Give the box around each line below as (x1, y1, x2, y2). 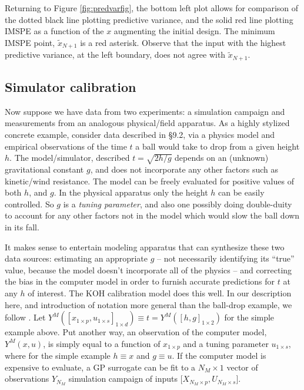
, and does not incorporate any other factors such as (90, 163, 279, 176)
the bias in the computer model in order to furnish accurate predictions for (5, 275, 275, 287)
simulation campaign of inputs (68, 372, 178, 385)
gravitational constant (5, 163, 84, 176)
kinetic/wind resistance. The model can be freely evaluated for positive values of (5, 174, 294, 187)
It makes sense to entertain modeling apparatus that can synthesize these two (5, 240, 285, 253)
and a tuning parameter (183, 337, 269, 349)
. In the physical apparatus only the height (54, 186, 208, 199)
